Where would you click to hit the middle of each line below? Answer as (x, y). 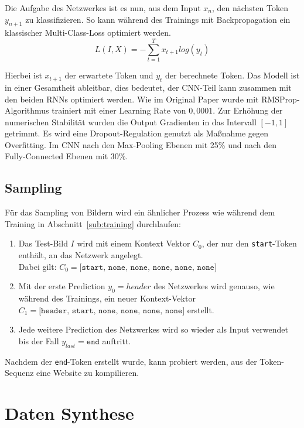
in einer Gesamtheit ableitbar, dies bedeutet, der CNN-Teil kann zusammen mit (148, 87)
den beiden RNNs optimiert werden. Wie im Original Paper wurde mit (132, 99)
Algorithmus (27, 110)
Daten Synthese (69, 413)
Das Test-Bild (43, 243)
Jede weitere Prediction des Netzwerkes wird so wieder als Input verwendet (153, 329)
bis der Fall (39, 340)
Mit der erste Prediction (62, 286)
